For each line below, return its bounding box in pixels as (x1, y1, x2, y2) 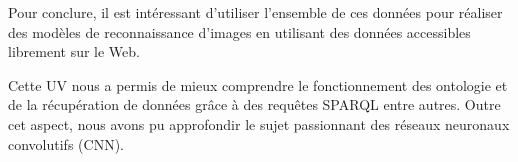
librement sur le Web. (8, 41, 140, 62)
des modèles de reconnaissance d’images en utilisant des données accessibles (8, 21, 471, 42)
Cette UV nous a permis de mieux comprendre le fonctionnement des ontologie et (8, 74, 508, 95)
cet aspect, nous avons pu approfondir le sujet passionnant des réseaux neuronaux (8, 113, 510, 134)
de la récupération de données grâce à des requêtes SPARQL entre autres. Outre (8, 94, 501, 115)
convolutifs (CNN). (8, 133, 124, 154)
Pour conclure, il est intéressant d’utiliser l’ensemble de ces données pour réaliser (8, 2, 503, 22)
